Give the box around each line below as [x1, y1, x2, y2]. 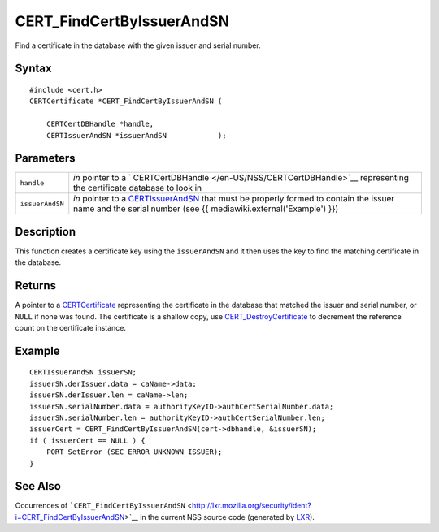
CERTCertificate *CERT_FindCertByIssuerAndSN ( [29, 97, 223, 106]
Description [15, 224, 76, 239]
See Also [15, 479, 61, 493]
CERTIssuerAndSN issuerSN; [29, 368, 137, 377]
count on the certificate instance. [15, 323, 126, 333]
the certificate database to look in [73, 183, 202, 194]
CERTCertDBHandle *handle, [46, 119, 154, 129]
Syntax [15, 62, 52, 76]
